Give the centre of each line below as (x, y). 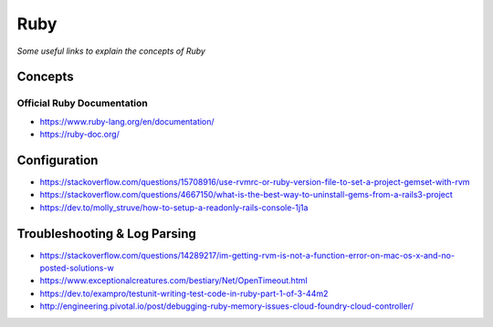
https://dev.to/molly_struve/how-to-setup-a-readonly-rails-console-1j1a (174, 207)
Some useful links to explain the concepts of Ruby (111, 51)
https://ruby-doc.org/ (80, 134)
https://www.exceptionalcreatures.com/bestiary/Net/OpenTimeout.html (173, 281)
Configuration (58, 160)
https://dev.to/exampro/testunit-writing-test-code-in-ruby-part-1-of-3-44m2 (184, 293)
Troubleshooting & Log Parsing (106, 234)
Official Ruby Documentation (82, 103)
